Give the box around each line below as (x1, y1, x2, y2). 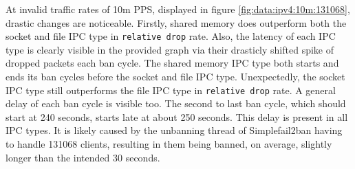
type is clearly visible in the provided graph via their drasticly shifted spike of (6, 42, 334, 56)
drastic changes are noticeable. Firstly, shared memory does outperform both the (6, 15, 347, 30)
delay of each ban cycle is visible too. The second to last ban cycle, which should (6, 96, 346, 111)
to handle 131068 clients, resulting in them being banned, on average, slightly (6, 137, 332, 151)
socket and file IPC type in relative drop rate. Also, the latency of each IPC (6, 29, 336, 43)
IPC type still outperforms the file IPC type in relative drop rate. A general (6, 82, 336, 97)
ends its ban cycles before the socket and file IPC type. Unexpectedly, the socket (6, 69, 345, 84)
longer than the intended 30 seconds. (6, 150, 160, 164)
